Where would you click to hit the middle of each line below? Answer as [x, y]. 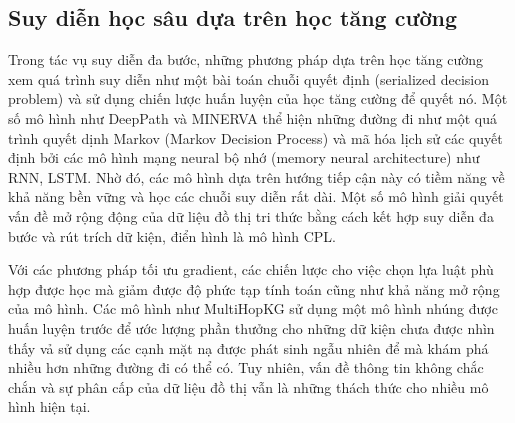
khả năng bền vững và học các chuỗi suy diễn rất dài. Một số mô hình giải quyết [256, 196]
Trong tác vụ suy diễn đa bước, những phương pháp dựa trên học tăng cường [246, 59]
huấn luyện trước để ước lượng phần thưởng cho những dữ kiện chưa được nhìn [251, 327]
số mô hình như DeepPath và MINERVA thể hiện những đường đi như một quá [252, 117]
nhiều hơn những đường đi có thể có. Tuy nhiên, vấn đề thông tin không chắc [246, 367]
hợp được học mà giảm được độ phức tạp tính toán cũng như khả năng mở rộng [254, 288]
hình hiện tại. [49, 406]
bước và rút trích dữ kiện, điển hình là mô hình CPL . [172, 235]
